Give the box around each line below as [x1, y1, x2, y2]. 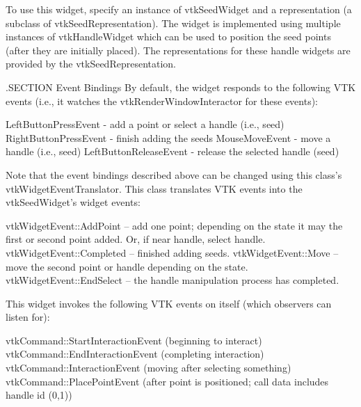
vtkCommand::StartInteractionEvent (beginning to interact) [6, 333, 262, 347]
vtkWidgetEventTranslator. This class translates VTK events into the [6, 181, 303, 195]
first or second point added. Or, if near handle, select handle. [6, 232, 266, 246]
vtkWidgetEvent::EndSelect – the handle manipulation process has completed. [6, 273, 339, 287]
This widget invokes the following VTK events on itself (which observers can [6, 296, 332, 310]
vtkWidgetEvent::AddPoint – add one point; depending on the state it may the [6, 218, 343, 232]
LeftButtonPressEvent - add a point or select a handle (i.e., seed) [6, 117, 284, 131]
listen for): [6, 310, 50, 324]
